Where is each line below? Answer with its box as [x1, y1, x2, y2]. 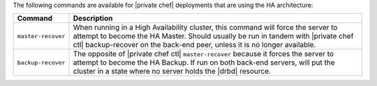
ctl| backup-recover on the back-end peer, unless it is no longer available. [73, 40, 316, 50]
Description [73, 14, 113, 24]
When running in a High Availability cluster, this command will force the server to [73, 23, 338, 33]
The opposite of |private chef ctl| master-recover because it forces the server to [73, 49, 334, 59]
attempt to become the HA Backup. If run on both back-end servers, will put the [73, 58, 335, 67]
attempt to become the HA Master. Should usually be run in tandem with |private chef [73, 31, 354, 41]
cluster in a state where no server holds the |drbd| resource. [73, 67, 272, 76]
